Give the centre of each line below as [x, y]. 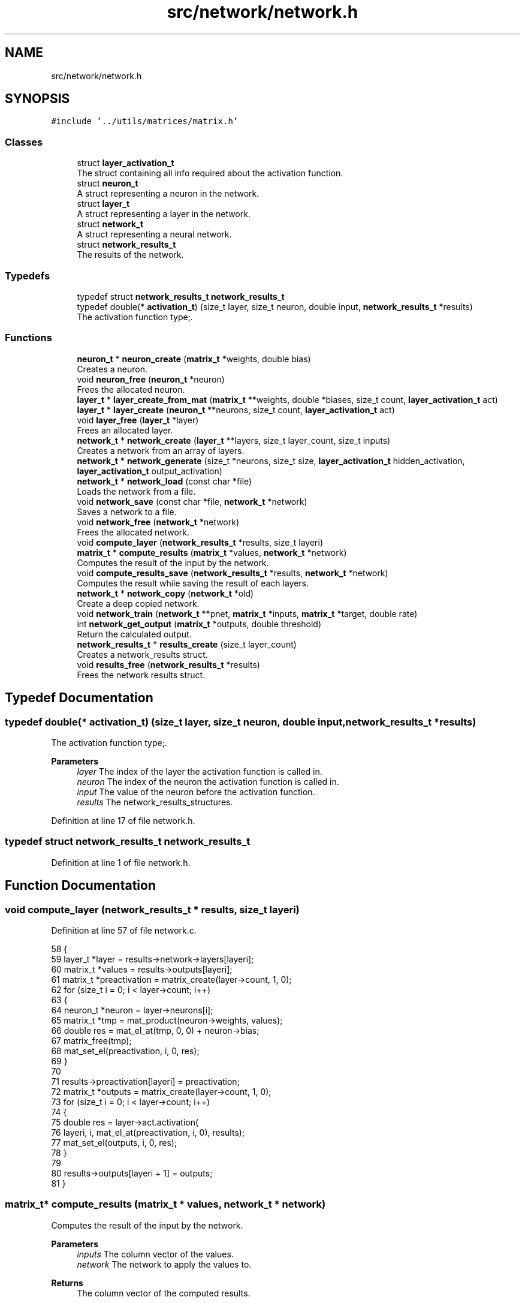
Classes [24, 142]
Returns [67, 1283]
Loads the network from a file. [136, 491]
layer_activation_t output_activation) [150, 471]
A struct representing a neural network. [154, 234]
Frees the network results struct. [141, 675]
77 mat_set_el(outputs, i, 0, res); [114, 1142]
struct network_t [110, 224]
